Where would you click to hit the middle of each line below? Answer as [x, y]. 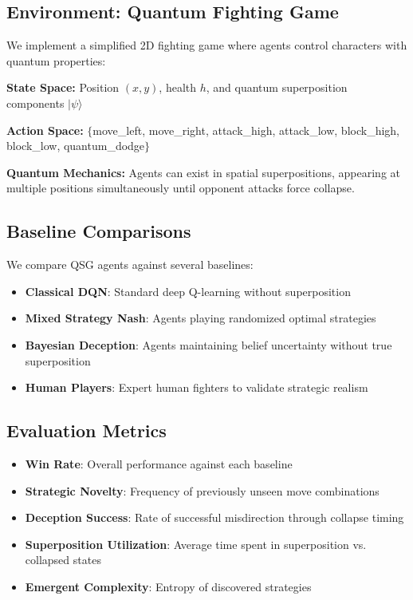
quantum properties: [56, 60]
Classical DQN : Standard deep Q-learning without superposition [188, 291]
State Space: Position [63, 87]
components [35, 103]
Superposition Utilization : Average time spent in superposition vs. [196, 544]
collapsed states [63, 560]
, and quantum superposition [277, 87]
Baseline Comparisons [99, 231]
